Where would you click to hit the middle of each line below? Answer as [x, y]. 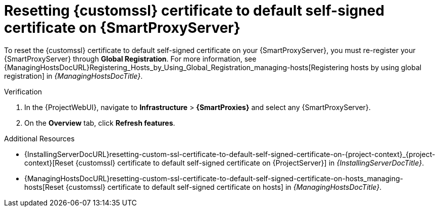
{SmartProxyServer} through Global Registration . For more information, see [130, 59]
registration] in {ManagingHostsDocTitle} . [74, 76]
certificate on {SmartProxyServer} [122, 28]
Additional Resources [39, 138]
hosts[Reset [44, 187]
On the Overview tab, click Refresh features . [100, 123]
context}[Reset [49, 163]
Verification [23, 91]
